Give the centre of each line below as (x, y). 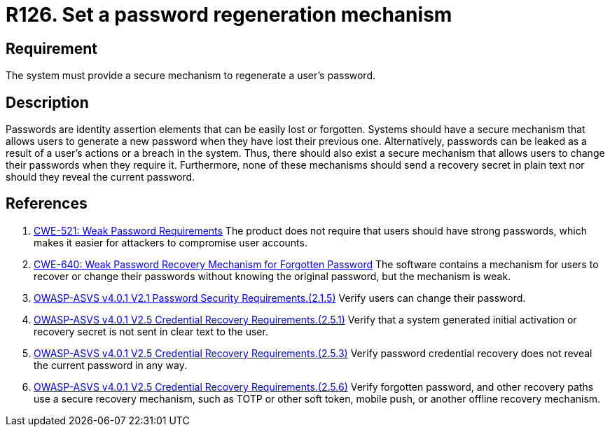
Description (47, 102)
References (47, 204)
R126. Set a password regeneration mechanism (229, 15)
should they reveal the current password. (100, 177)
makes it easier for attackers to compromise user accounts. (171, 242)
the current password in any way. (110, 365)
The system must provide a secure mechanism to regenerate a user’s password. (191, 76)
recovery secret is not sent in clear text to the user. (151, 331)
